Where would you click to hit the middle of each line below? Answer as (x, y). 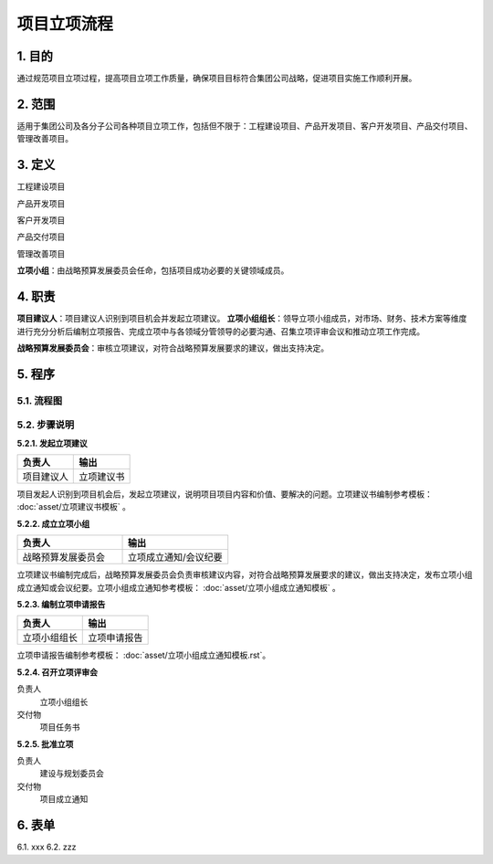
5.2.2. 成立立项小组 (53, 523)
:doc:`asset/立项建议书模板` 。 (74, 507)
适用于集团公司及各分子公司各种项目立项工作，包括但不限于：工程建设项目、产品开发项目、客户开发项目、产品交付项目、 (245, 126)
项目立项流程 (65, 24)
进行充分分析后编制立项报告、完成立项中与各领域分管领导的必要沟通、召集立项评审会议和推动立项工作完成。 (220, 331)
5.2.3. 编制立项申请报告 (61, 604)
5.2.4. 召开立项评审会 (58, 672)
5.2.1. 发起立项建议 (52, 443)
